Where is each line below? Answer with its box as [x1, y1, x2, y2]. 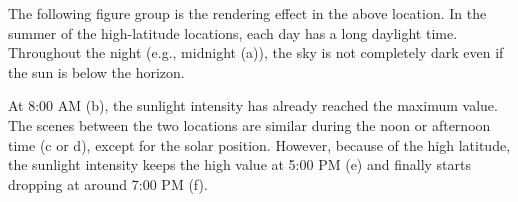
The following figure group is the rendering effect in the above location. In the [8, 3, 487, 23]
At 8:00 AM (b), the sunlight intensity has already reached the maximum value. [8, 95, 498, 116]
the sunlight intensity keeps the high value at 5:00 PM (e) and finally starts [8, 154, 472, 175]
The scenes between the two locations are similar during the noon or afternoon [8, 114, 491, 135]
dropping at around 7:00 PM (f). [8, 173, 208, 194]
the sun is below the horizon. [8, 61, 185, 82]
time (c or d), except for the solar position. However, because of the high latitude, [8, 134, 511, 155]
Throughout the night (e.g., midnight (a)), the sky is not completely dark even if [8, 42, 504, 63]
